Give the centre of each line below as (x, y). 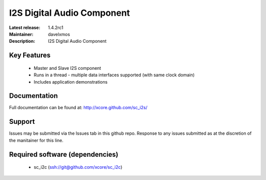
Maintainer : (21, 34)
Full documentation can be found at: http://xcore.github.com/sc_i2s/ (78, 108)
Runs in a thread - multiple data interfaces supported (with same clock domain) (114, 75)
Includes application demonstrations (71, 82)
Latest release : (25, 28)
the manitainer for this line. (36, 140)
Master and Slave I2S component (67, 68)
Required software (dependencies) (64, 154)
